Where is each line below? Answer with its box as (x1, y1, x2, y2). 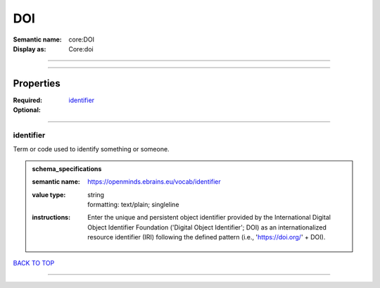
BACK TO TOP (13, 258, 55, 267)
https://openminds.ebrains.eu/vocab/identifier (87, 177, 221, 186)
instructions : (32, 213, 70, 222)
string (87, 190, 105, 199)
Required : (13, 96, 42, 104)
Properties (13, 77, 61, 89)
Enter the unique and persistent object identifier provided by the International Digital (87, 213, 331, 222)
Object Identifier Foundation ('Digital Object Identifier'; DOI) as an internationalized (87, 223, 327, 232)
